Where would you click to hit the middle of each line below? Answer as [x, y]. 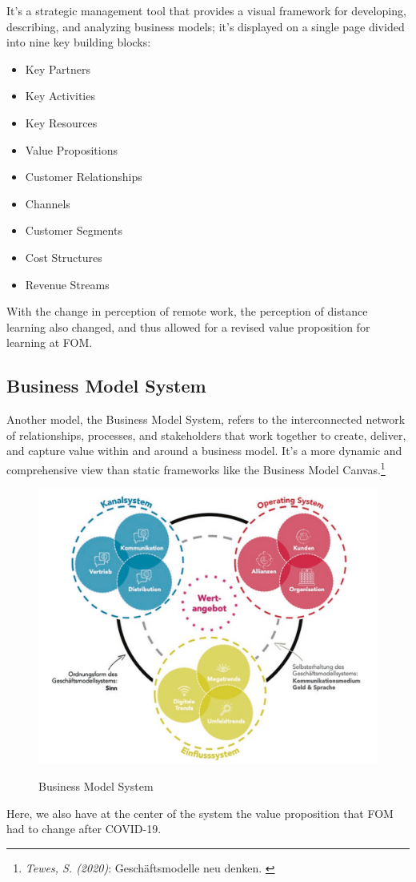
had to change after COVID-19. [84, 829]
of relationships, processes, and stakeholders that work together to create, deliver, [206, 435]
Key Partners [58, 68]
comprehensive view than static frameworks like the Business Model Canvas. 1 [196, 468]
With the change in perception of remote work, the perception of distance [187, 311]
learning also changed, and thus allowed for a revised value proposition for [188, 326]
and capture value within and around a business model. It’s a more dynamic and [204, 451]
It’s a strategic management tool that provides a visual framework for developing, [206, 10]
